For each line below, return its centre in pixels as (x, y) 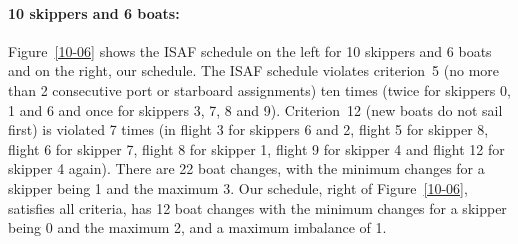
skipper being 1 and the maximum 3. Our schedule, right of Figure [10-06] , (238, 187)
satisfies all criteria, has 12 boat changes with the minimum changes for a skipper (257, 207)
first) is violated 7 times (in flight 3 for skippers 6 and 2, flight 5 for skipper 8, (248, 129)
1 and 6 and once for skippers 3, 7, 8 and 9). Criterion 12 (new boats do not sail (255, 109)
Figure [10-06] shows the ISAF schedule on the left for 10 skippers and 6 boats (250, 50)
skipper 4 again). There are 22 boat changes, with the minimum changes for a (246, 168)
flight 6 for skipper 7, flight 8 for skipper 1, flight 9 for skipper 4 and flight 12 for (256, 148)
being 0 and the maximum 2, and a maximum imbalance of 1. (197, 227)
